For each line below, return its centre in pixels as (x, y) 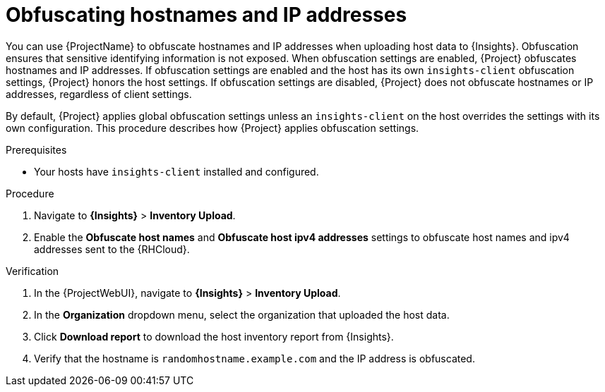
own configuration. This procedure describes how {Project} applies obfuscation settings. (212, 128)
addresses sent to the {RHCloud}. (112, 249)
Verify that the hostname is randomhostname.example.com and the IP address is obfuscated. (254, 358)
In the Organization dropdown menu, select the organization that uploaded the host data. (242, 314)
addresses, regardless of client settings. (99, 94)
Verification (32, 271)
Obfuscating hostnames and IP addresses (206, 15)
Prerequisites (36, 149)
